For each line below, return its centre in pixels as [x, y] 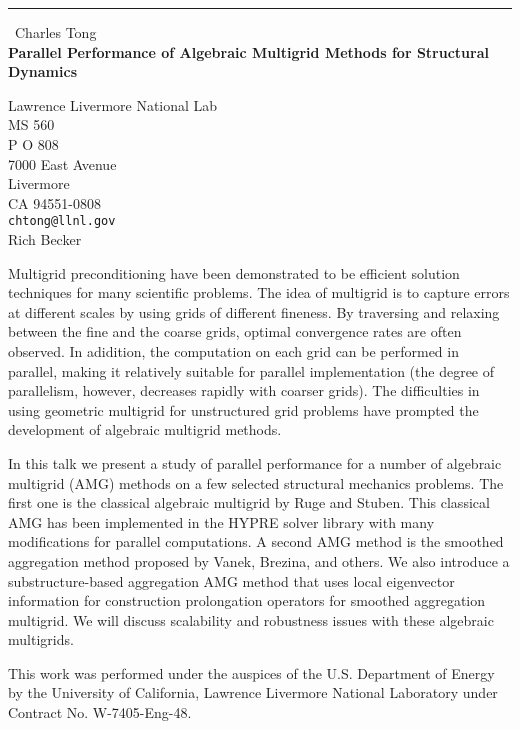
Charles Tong [56, 32]
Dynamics [43, 71]
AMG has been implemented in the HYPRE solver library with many [221, 521]
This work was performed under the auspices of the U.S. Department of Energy [251, 672]
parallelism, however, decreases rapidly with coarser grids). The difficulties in [244, 390]
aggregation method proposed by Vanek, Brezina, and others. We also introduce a [259, 560]
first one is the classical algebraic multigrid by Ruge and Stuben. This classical [249, 502]
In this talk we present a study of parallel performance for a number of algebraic [255, 462]
